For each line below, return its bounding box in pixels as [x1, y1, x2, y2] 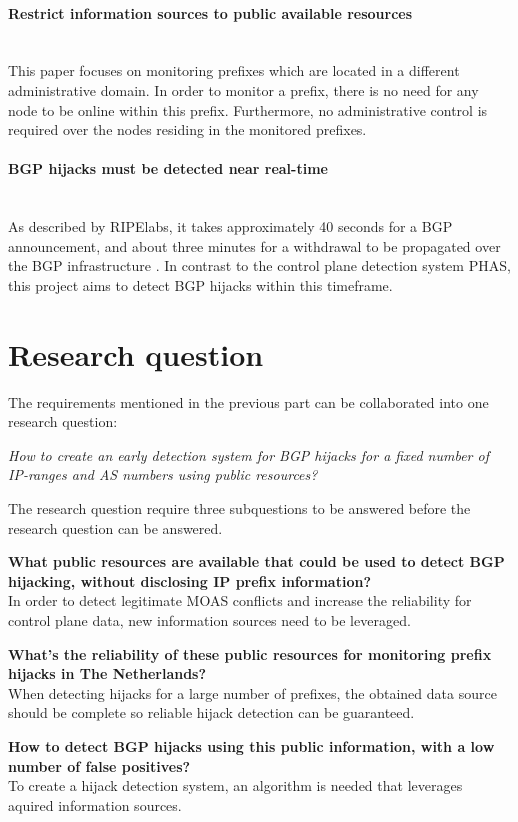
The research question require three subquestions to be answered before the [8, 498, 471, 519]
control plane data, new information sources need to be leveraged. [8, 610, 411, 630]
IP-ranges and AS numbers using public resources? [8, 464, 318, 485]
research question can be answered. [8, 517, 223, 538]
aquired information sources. [8, 794, 182, 815]
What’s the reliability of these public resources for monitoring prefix [8, 643, 492, 664]
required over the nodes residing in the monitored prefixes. [8, 119, 367, 140]
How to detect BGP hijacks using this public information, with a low [8, 735, 495, 756]
